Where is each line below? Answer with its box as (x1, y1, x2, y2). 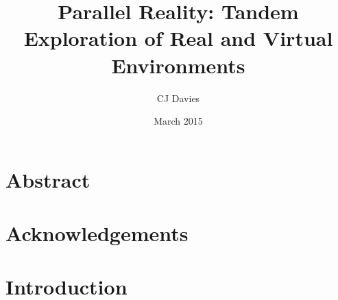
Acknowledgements (5, 219, 189, 247)
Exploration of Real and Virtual (23, 24, 333, 52)
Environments (111, 51, 245, 79)
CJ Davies (156, 90, 200, 105)
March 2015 (154, 114, 203, 128)
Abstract (5, 165, 90, 193)
